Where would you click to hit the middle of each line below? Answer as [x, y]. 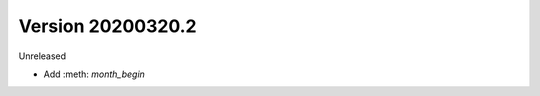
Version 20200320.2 [107, 26]
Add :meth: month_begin [94, 74]
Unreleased [42, 56]
